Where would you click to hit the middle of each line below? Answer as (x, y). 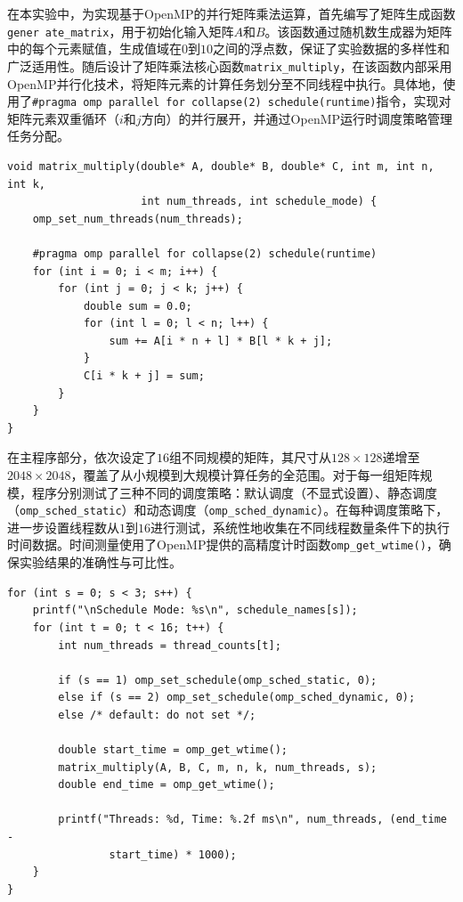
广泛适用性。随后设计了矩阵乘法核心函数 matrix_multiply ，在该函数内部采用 (230, 65)
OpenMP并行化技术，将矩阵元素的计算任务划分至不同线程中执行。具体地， (225, 83)
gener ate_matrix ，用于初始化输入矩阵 (121, 31)
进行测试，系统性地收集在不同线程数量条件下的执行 (300, 527)
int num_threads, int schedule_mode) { (259, 202)
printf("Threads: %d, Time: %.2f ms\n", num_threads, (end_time (252, 820)
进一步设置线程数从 (63, 527)
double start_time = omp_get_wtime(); (173, 750)
